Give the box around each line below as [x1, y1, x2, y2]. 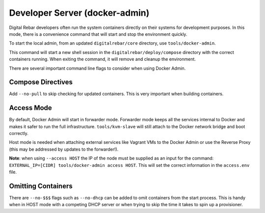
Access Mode [9, 104, 53, 112]
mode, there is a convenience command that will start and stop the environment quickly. [9, 31, 187, 37]
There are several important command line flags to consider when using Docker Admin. [9, 65, 186, 71]
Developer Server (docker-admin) [9, 7, 150, 18]
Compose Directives [9, 78, 73, 86]
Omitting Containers [9, 182, 73, 190]
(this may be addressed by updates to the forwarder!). [9, 146, 119, 152]
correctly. [9, 131, 29, 136]
